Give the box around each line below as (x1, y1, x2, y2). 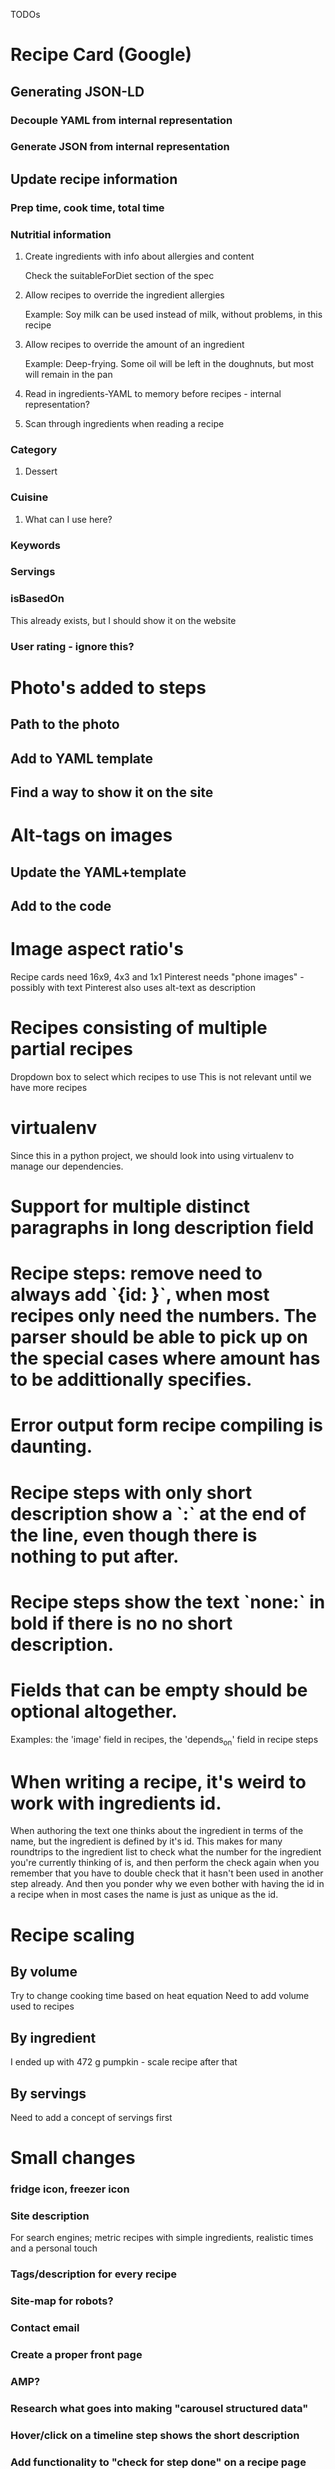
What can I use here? (24, 513, 113, 525)
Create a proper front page (10, 2348, 143, 2362)
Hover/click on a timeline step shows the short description (10, 2428, 300, 2442)
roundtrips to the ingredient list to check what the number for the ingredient (10, 1846, 322, 1858)
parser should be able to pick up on (10, 1326, 309, 1349)
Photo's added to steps (10, 676, 207, 699)
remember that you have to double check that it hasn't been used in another (10, 1867, 324, 1879)
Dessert (24, 465, 58, 478)
